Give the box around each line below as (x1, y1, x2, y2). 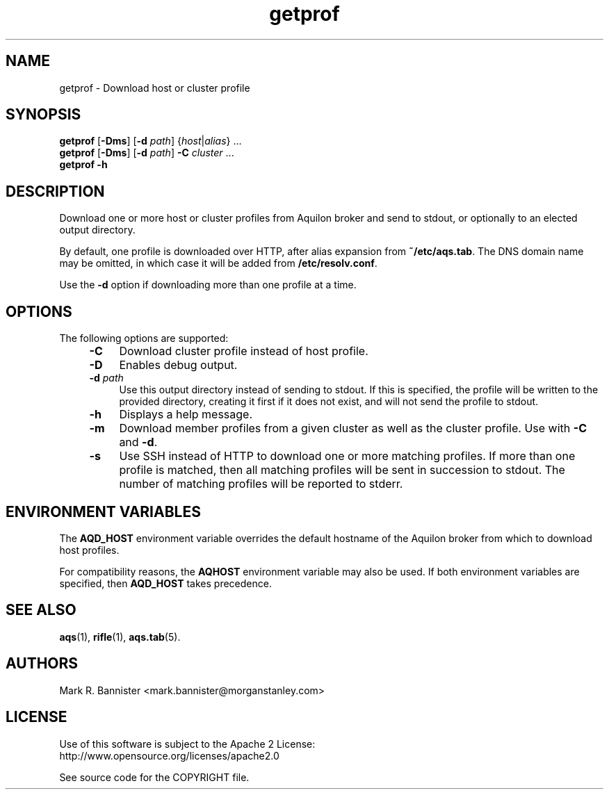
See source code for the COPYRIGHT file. (59, 771, 250, 783)
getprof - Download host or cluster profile (59, 81, 250, 94)
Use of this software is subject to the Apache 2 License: (59, 737, 316, 750)
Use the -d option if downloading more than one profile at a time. (59, 279, 357, 291)
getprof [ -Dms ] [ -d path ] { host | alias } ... (59, 135, 242, 147)
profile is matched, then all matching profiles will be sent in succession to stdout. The (119, 463, 565, 477)
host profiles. (59, 543, 120, 556)
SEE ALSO (6, 601, 76, 619)
